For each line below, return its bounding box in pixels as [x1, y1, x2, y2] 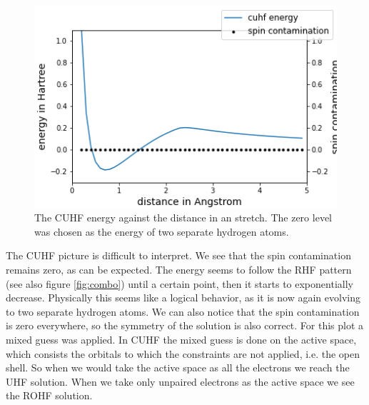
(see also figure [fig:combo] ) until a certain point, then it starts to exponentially [6, 276, 353, 291]
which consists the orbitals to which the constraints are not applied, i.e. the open [6, 346, 360, 361]
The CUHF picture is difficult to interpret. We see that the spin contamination [6, 248, 351, 263]
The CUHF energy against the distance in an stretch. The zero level [34, 210, 332, 225]
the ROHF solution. [6, 388, 93, 403]
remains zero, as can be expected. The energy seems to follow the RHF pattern [6, 262, 352, 277]
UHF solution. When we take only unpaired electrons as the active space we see [6, 374, 355, 389]
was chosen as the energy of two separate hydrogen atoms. [34, 224, 289, 239]
